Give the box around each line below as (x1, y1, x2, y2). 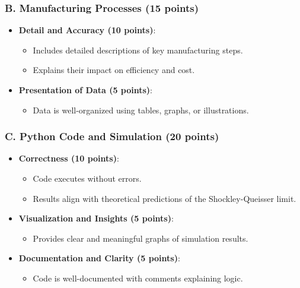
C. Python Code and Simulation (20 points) (5, 129, 219, 144)
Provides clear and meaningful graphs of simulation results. (33, 232, 248, 244)
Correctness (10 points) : (18, 152, 119, 164)
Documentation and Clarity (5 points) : (18, 252, 180, 264)
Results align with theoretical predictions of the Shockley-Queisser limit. (33, 192, 296, 204)
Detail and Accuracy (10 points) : (18, 24, 156, 36)
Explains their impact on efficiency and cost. (33, 64, 195, 76)
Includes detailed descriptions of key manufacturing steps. (33, 43, 243, 56)
